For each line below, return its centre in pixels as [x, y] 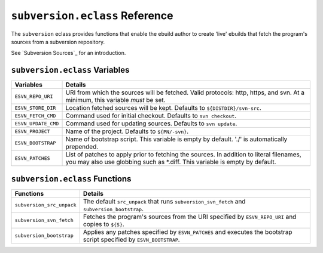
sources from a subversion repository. [58, 42]
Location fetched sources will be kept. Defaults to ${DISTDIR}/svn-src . [163, 108]
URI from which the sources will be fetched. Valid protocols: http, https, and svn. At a [185, 92]
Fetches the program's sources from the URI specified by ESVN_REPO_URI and [190, 217]
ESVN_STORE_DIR [35, 108]
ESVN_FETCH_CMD [35, 115]
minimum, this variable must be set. [115, 100]
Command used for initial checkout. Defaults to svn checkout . [151, 116]
